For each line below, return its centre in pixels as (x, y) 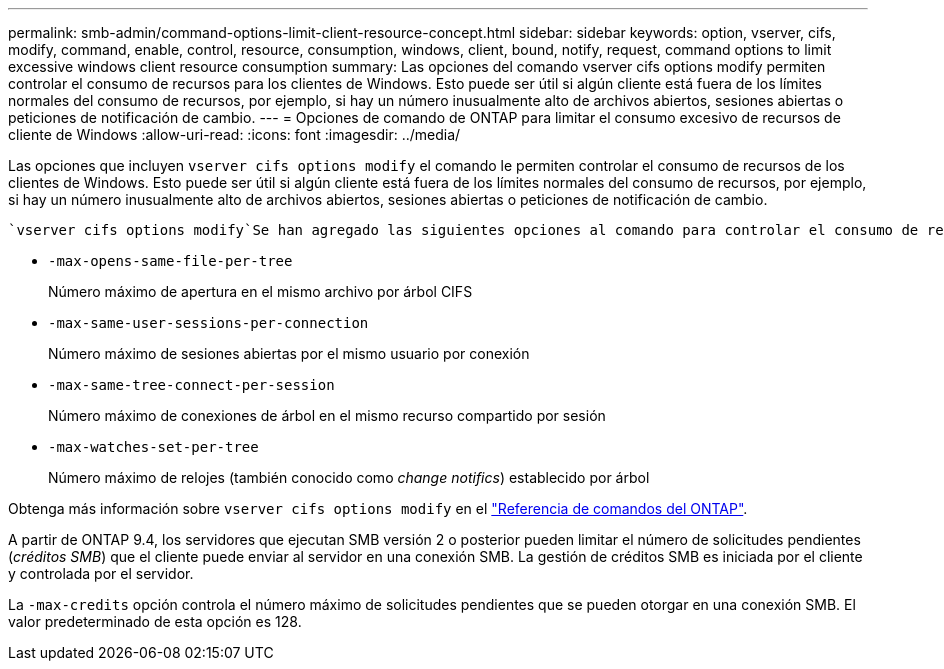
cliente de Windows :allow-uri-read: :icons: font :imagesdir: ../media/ (234, 134)
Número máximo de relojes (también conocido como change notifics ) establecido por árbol (349, 477)
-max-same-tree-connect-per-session (191, 385)
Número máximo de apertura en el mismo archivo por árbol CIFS (260, 291)
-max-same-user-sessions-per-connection (208, 323)
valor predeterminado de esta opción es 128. (155, 621)
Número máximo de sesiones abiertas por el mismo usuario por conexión (289, 353)
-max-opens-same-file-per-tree (170, 261)
